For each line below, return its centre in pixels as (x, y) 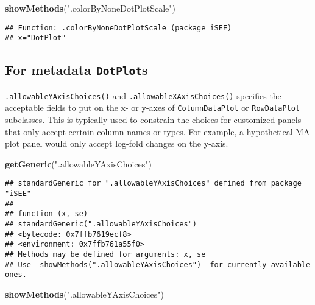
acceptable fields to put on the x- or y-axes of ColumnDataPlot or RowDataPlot (153, 107)
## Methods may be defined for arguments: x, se (105, 254)
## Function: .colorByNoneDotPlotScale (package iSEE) (119, 28)
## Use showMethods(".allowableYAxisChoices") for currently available (158, 265)
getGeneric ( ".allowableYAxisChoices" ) (78, 163)
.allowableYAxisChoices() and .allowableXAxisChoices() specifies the (143, 95)
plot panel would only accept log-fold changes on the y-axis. (117, 143)
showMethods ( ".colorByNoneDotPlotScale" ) (90, 8)
